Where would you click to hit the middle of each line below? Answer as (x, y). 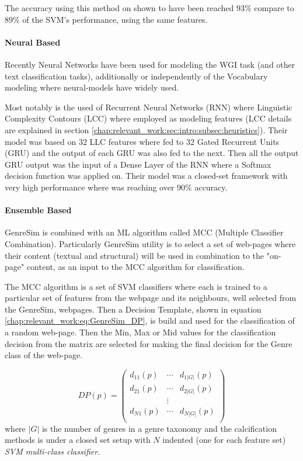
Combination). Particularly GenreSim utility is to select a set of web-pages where (150, 243)
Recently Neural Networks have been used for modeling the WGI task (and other (150, 64)
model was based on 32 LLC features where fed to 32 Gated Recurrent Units (142, 141)
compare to (274, 8)
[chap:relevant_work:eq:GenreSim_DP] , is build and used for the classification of (150, 320)
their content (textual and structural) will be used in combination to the (135, 255)
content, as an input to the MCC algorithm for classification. (135, 267)
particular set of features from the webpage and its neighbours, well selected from (151, 298)
